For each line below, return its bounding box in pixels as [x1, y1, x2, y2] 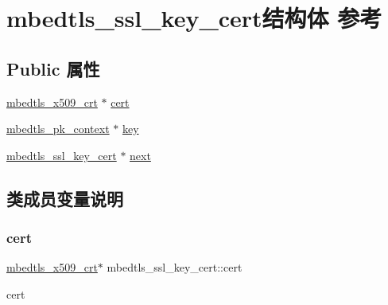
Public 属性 [6, 56, 100, 80]
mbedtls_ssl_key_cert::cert [107, 259, 242, 276]
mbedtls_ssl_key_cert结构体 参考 [6, 2, 382, 34]
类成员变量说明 [6, 186, 123, 210]
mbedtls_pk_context [6, 120, 110, 137]
